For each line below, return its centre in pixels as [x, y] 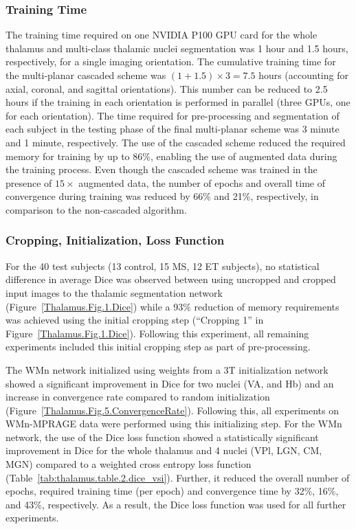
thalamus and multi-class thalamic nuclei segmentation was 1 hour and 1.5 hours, [177, 48]
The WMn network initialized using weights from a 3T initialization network [167, 369]
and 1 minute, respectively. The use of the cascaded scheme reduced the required [176, 142]
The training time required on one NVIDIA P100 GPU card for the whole [162, 35]
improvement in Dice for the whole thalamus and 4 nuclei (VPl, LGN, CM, [164, 450]
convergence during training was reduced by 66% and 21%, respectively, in [162, 196]
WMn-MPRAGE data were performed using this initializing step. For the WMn [174, 424]
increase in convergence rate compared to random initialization [138, 397]
